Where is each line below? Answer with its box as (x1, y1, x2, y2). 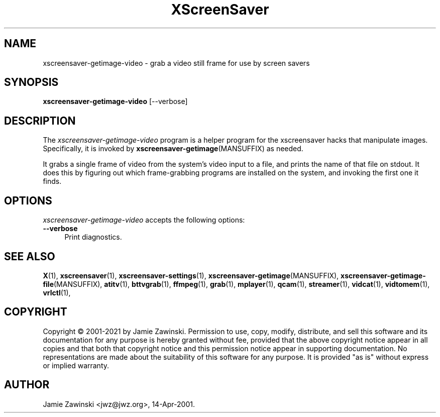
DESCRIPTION (4, 114, 76, 127)
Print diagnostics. (64, 233, 122, 242)
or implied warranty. (43, 361, 109, 370)
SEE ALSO (4, 250, 55, 263)
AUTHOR (4, 378, 50, 391)
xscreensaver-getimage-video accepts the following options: (43, 216, 245, 225)
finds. (43, 177, 62, 186)
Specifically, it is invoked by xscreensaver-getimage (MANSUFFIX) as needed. (43, 144, 303, 153)
